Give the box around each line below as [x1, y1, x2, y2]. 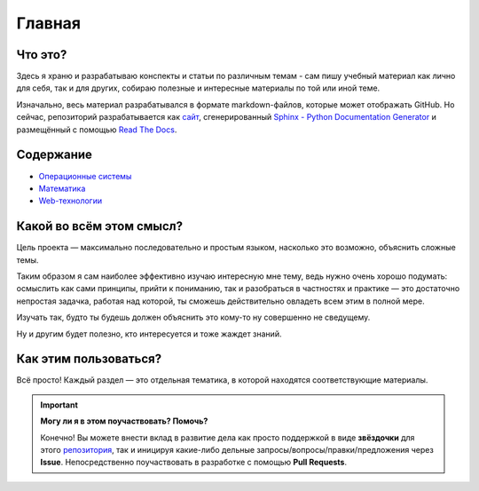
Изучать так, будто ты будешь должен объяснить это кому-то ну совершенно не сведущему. [16, 312, 371, 323]
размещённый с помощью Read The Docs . [16, 124, 177, 135]
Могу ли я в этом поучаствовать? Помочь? [40, 416, 208, 426]
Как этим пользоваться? [16, 352, 162, 367]
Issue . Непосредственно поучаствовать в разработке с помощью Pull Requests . [40, 457, 348, 468]
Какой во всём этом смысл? [16, 218, 184, 234]
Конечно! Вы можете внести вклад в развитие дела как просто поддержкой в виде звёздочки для [40, 432, 415, 443]
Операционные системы [38, 170, 132, 181]
